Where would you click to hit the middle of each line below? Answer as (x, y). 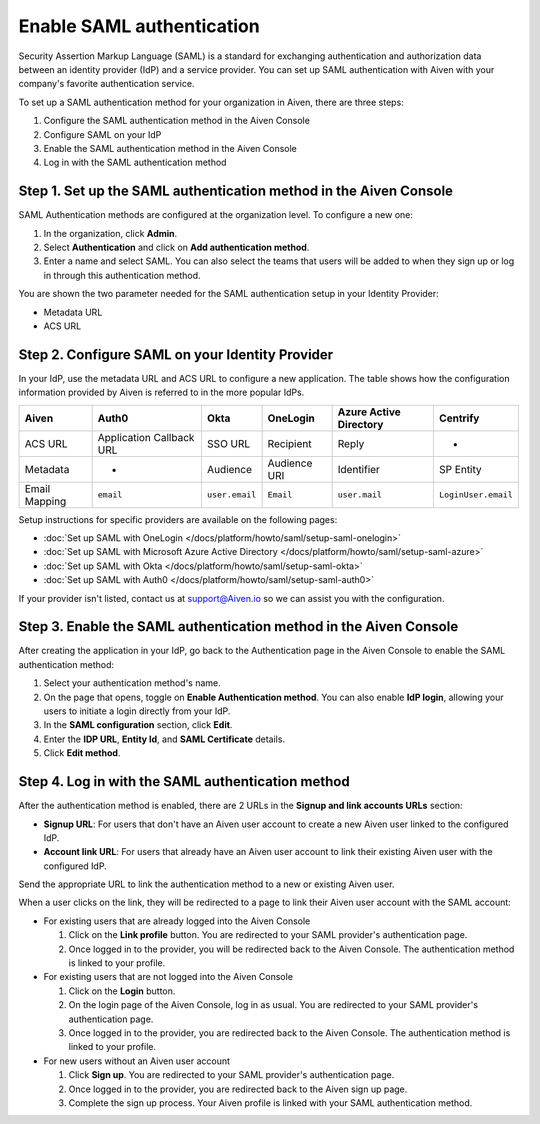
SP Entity (460, 469)
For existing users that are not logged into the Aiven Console (168, 977)
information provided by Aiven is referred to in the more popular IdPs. (161, 392)
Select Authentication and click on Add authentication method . (176, 247)
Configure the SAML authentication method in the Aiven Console (176, 121)
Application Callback (146, 437)
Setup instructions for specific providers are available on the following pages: (178, 519)
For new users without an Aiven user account (136, 1061)
